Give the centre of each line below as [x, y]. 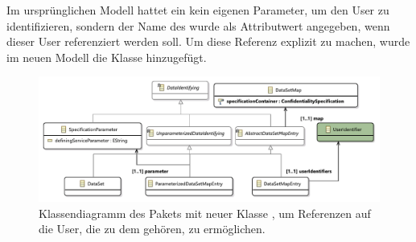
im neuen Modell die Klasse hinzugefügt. [107, 57]
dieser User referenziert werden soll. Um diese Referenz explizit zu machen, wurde [208, 41]
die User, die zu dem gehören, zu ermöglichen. [152, 229]
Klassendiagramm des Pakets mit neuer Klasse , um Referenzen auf [205, 213]
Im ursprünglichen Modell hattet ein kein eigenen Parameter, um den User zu [198, 10]
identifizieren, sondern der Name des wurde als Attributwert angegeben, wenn [198, 25]
